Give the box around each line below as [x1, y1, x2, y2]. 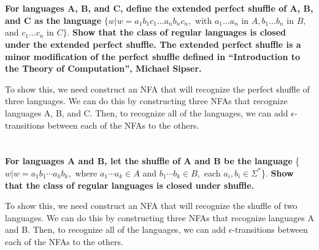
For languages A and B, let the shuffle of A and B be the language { [5, 154, 300, 167]
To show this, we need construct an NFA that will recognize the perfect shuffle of [5, 82, 310, 95]
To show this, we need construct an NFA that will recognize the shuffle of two [5, 199, 298, 212]
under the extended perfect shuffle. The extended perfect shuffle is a [5, 37, 301, 50]
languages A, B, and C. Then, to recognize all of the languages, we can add [5, 106, 288, 119]
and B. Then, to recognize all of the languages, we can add [5, 223, 226, 236]
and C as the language [5, 13, 102, 26]
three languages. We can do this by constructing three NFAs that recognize [5, 94, 288, 107]
